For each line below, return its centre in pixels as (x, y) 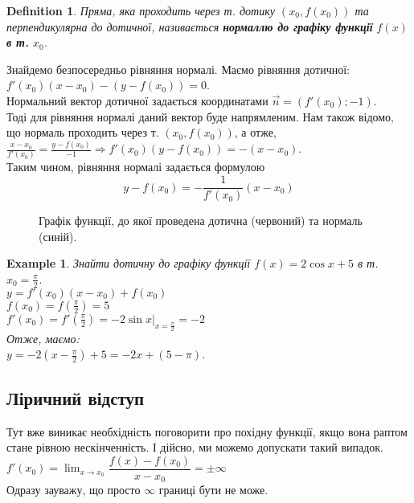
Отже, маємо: (43, 338)
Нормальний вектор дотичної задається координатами (137, 100)
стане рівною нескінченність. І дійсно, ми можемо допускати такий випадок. (195, 447)
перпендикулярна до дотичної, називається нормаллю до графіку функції (190, 26)
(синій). (58, 236)
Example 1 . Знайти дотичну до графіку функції (129, 263)
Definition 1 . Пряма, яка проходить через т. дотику (141, 10)
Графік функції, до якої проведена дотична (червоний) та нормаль (201, 221)
